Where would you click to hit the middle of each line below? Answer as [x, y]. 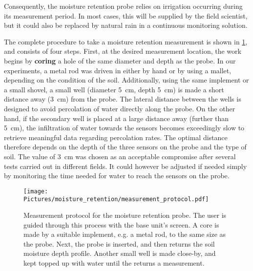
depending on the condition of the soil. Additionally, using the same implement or [126, 80]
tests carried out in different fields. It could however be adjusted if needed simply [126, 166]
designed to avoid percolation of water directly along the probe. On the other [120, 108]
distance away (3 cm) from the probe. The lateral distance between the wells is [123, 99]
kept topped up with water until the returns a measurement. [114, 262]
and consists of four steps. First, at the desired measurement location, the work [123, 51]
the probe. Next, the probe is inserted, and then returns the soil [119, 243]
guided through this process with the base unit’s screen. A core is [121, 224]
